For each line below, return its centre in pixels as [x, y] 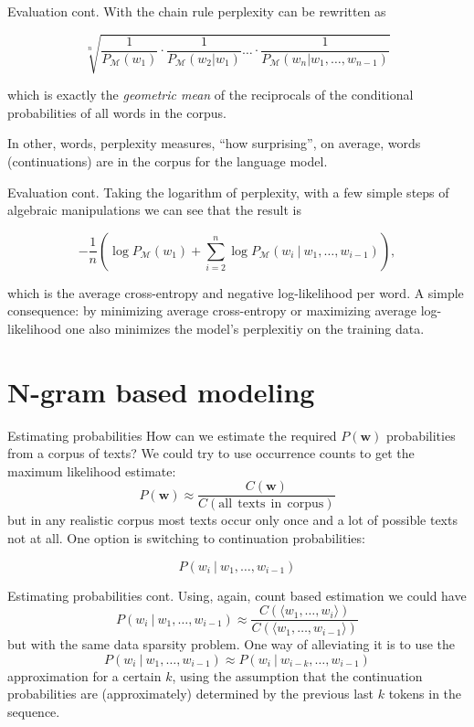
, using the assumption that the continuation [297, 675]
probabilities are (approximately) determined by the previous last [191, 694]
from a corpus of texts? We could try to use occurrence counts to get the [211, 453]
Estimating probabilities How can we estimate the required [172, 435]
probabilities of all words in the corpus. [117, 112]
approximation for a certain [84, 675]
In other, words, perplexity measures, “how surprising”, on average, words [214, 143]
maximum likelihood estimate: [92, 470]
